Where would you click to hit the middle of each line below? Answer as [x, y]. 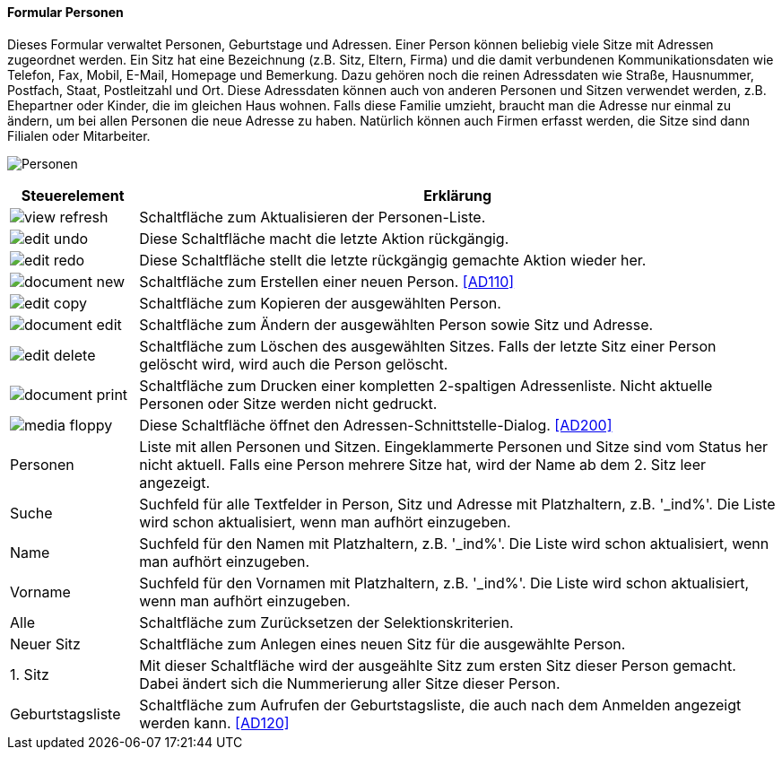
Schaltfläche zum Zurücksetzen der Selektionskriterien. [326, 622]
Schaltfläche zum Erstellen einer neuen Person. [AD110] [327, 281]
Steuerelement [73, 195]
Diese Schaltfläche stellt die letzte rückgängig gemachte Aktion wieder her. [393, 260]
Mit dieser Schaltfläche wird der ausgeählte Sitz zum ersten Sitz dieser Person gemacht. [438, 665]
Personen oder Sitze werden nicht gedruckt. [288, 403]
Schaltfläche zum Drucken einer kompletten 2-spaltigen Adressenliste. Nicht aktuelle [426, 385]
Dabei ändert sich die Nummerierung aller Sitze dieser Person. [350, 683]
